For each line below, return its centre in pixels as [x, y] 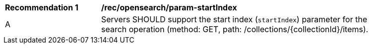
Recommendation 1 [42, 7]
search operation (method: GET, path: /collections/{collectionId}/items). [235, 29]
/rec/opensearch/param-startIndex [169, 7]
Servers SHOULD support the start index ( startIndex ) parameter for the [234, 19]
